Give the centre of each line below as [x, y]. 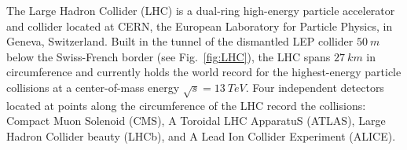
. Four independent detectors [315, 87]
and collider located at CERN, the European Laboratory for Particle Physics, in [200, 26]
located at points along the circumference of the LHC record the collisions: [186, 105]
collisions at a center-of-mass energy [93, 87]
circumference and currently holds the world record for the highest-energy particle [204, 72]
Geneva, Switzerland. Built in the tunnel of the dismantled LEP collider [180, 41]
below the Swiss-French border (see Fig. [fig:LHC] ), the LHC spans [169, 56]
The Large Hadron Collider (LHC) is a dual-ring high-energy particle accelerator [201, 10]
